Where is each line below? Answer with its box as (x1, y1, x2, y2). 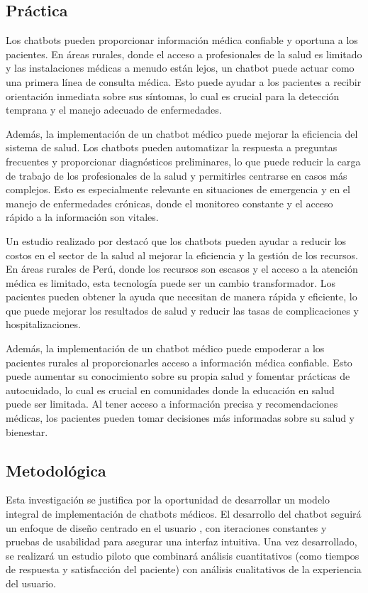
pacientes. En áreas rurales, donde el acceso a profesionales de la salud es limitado (6, 46, 362, 61)
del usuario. (6, 576, 56, 590)
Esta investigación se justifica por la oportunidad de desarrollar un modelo (6, 492, 330, 507)
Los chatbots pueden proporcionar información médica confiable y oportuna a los (6, 33, 358, 48)
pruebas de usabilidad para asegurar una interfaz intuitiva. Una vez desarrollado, (6, 534, 357, 549)
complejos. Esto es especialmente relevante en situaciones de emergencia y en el (6, 182, 350, 197)
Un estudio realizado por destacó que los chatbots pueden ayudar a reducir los (6, 233, 347, 248)
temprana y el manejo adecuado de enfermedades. (6, 102, 222, 117)
